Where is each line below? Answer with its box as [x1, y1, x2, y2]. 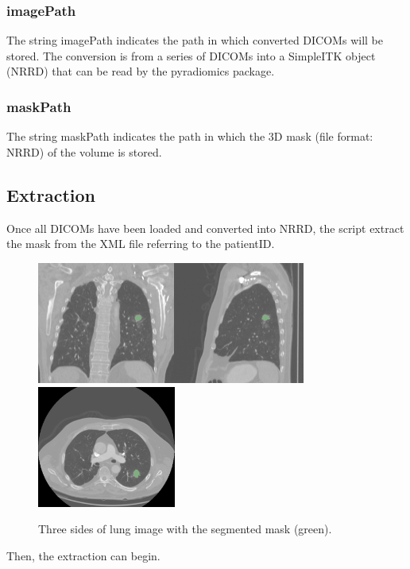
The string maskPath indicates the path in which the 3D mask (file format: [6, 128, 373, 145]
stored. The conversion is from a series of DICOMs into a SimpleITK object [6, 47, 376, 64]
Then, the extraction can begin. [6, 547, 161, 563]
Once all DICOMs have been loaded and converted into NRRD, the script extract [6, 219, 404, 236]
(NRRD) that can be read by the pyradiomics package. [6, 63, 275, 79]
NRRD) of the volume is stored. [6, 143, 162, 160]
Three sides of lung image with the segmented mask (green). [38, 521, 332, 537]
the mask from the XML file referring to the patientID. [6, 235, 275, 252]
